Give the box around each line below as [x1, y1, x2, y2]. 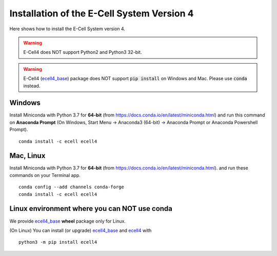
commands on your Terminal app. [9, 172, 81, 178]
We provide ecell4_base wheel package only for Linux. [9, 218, 126, 224]
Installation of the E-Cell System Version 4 [9, 8, 194, 19]
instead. [23, 83, 41, 89]
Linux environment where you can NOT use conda [9, 204, 173, 213]
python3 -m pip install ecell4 [18, 239, 97, 245]
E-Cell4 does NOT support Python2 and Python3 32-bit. [23, 49, 142, 55]
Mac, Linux [9, 151, 46, 160]
